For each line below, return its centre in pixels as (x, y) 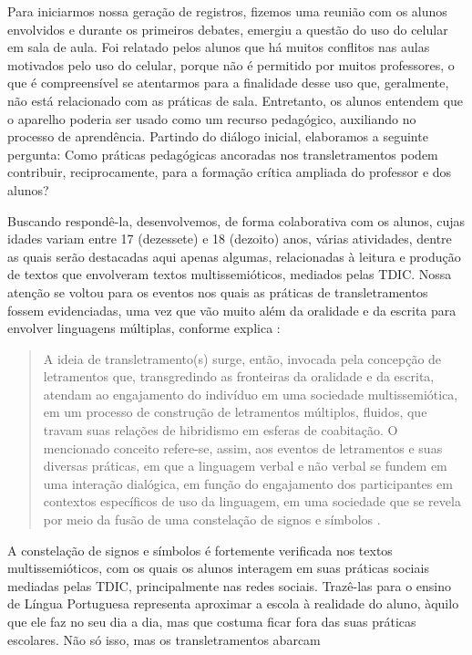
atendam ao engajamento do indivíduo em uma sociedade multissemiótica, (251, 394)
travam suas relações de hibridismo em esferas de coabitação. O (221, 430)
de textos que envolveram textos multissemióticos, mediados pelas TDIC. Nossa (230, 274)
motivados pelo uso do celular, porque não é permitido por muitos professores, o (231, 64)
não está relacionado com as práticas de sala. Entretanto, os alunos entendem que (236, 100)
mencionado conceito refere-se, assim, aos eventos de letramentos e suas (243, 447)
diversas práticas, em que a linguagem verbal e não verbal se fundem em (245, 466)
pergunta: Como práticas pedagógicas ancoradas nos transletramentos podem (223, 154)
